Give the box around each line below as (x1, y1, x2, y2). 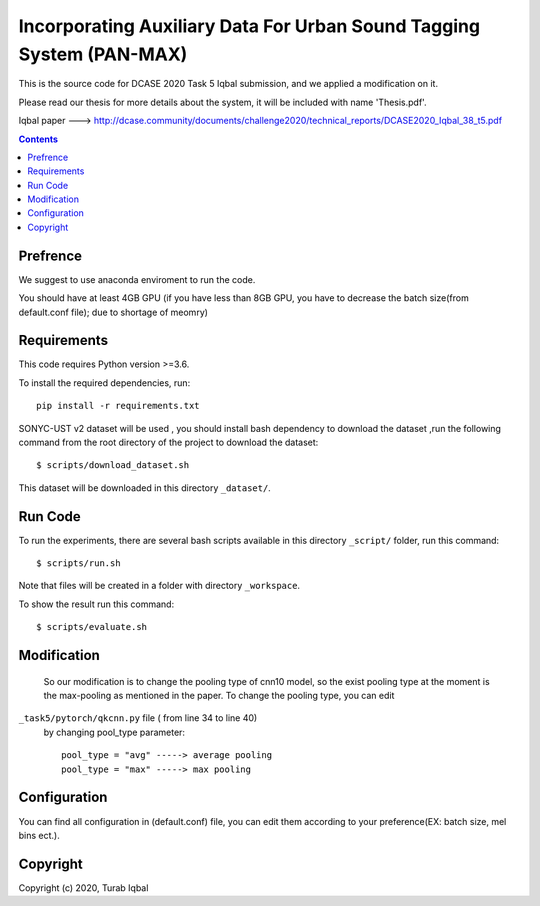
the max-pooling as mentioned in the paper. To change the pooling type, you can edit (43, 690, 395, 702)
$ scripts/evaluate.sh (36, 621, 148, 633)
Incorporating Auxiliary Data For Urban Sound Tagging (18, 15, 480, 37)
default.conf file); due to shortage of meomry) (18, 306, 209, 318)
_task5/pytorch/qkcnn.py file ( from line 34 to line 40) (18, 712, 258, 724)
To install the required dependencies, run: (18, 376, 191, 389)
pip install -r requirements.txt (36, 400, 200, 412)
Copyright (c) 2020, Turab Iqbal (18, 881, 149, 894)
